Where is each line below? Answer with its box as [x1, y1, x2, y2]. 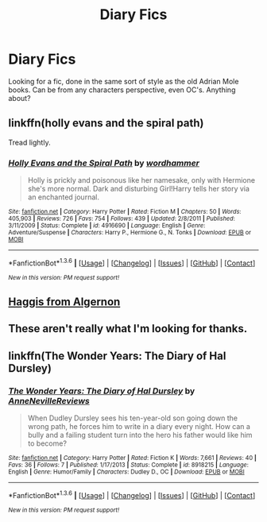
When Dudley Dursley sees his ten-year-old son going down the [27, 413, 238, 423]
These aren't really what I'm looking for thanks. [8, 322, 248, 335]
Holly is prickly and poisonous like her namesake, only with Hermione [27, 176, 256, 185]
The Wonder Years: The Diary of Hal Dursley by [8, 385, 195, 396]
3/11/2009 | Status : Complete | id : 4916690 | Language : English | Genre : [8, 222, 206, 230]
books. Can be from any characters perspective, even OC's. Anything [8, 85, 236, 95]
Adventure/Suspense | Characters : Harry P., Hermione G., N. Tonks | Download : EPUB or [8, 229, 252, 237]
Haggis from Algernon [8, 296, 121, 309]
